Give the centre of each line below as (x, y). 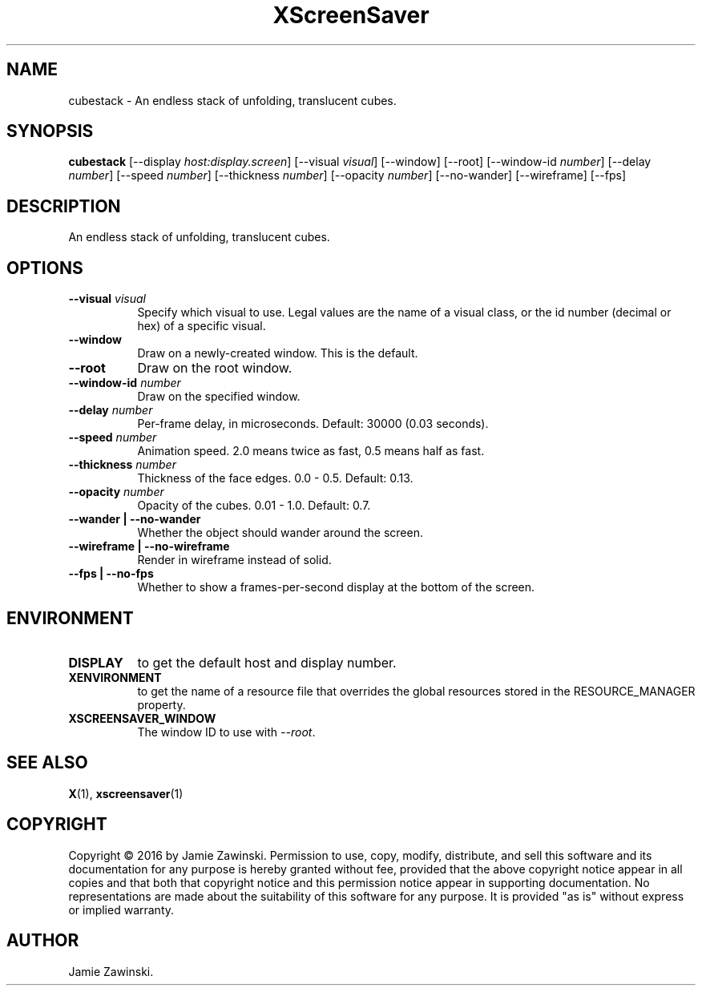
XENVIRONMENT (115, 677)
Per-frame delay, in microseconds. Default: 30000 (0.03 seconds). (313, 424)
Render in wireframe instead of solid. (234, 560)
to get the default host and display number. (267, 662)
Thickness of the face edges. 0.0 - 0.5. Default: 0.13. (275, 478)
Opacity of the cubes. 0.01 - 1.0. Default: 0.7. (254, 506)
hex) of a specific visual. (202, 326)
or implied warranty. (121, 909)
